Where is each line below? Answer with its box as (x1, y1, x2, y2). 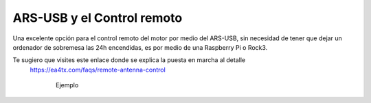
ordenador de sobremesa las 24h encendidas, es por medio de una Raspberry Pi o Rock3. (12, 43, 268, 51)
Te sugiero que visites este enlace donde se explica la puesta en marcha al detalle (12, 56, 246, 64)
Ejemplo (56, 81, 79, 89)
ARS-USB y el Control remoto (12, 10, 183, 25)
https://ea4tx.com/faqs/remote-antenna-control (30, 65, 166, 74)
